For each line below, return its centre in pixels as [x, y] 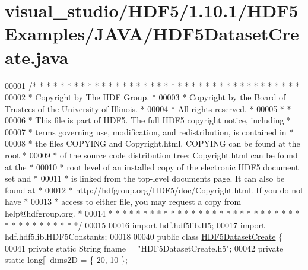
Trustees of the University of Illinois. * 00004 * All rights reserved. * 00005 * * [148, 108]
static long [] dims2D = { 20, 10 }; [66, 260]
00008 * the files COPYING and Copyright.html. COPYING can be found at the [153, 143]
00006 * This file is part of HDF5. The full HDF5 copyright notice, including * [148, 120]
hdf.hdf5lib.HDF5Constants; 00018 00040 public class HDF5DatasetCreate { [144, 236]
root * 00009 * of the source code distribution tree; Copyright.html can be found [151, 155]
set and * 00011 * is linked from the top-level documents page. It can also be [145, 178]
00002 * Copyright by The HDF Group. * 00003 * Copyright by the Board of [145, 97]
